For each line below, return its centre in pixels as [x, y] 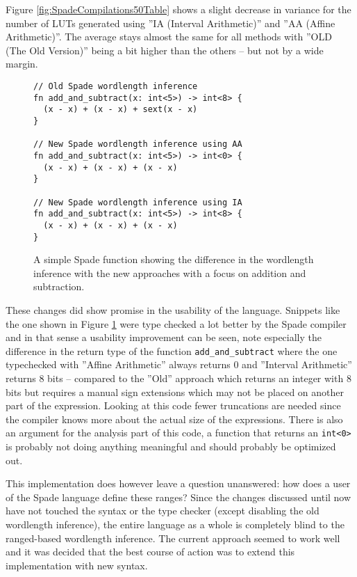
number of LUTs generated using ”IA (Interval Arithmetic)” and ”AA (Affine [171, 23]
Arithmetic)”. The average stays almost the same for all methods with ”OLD [169, 37]
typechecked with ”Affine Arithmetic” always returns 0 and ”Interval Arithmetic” [179, 364]
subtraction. [59, 286]
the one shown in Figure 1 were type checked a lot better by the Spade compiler [176, 323]
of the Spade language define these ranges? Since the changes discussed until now [178, 497]
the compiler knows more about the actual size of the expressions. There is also [174, 419]
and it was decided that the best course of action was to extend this [150, 552]
